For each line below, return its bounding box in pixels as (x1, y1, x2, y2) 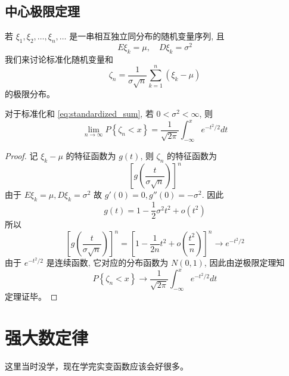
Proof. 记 (5, 150, 38, 162)
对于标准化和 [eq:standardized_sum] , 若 (5, 107, 154, 120)
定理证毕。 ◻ (5, 290, 58, 303)
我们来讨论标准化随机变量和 (5, 52, 113, 65)
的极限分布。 (5, 87, 55, 100)
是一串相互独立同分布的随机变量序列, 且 (69, 30, 225, 42)
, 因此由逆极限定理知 (204, 256, 285, 269)
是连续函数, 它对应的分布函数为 (46, 256, 169, 269)
